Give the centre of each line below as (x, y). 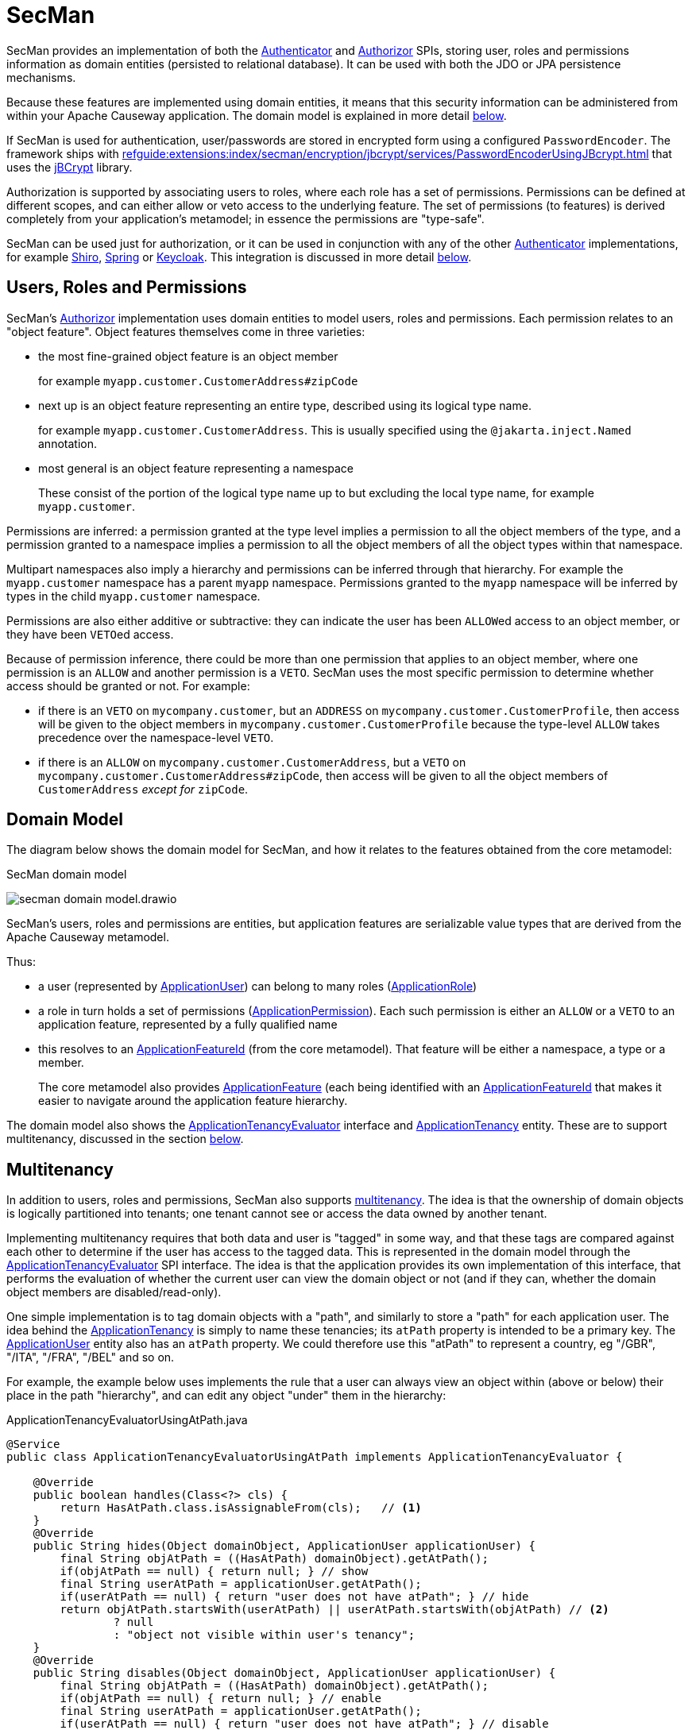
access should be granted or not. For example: (128, 685)
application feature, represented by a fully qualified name (188, 1025)
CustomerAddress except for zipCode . (143, 789)
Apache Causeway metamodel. (88, 937)
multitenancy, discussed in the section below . (125, 1139)
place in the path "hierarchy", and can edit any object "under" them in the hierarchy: (226, 1396)
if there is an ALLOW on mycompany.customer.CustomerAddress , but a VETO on (252, 762)
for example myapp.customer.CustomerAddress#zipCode (198, 380)
